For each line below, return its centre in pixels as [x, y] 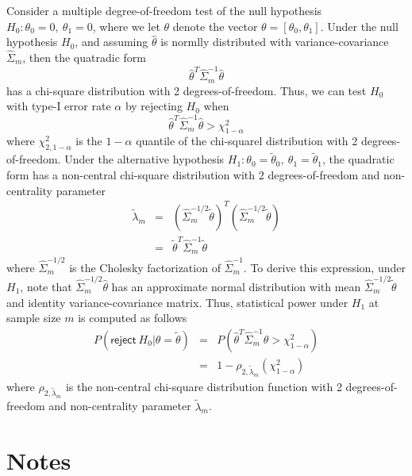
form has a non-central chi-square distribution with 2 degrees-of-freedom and [193, 175]
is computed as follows [133, 318]
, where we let [126, 26]
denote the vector [215, 26]
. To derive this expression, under [324, 267]
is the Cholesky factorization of [145, 267]
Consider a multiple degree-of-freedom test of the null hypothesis [164, 10]
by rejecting [154, 106]
